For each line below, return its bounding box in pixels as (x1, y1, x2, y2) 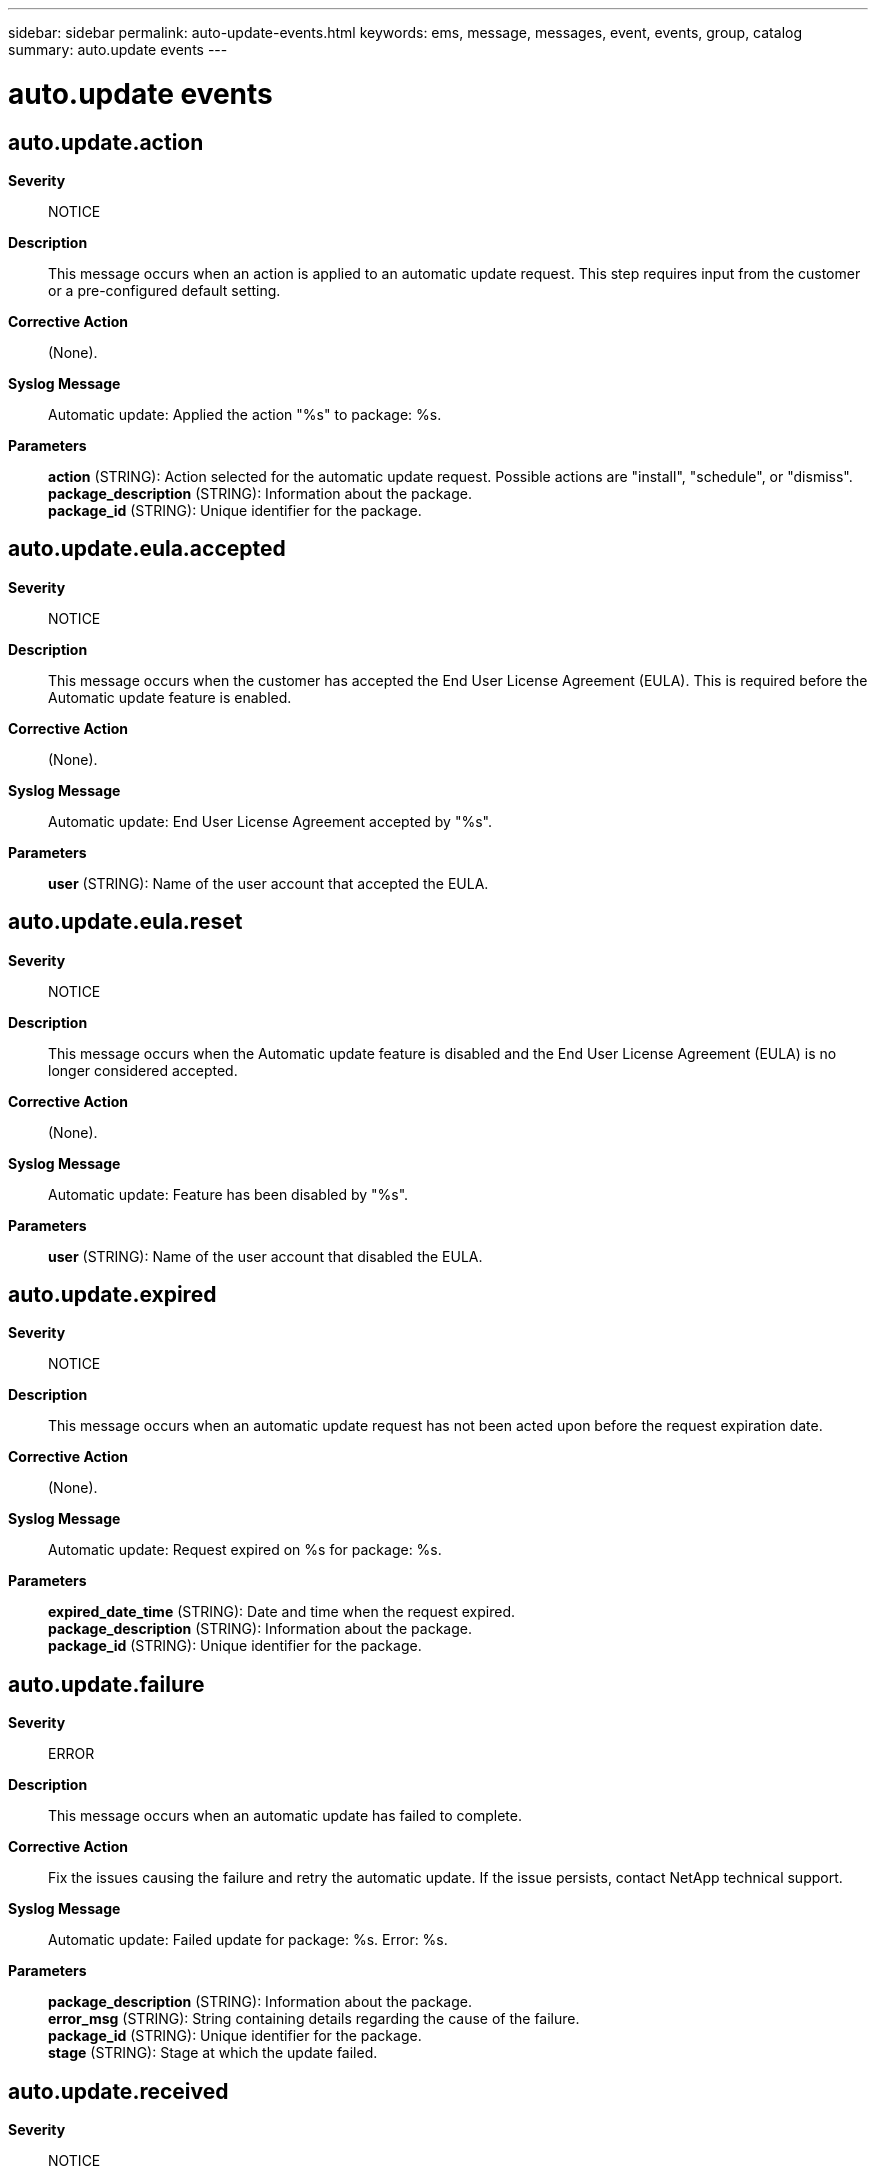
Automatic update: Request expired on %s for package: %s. (48, 1541, 442, 1559)
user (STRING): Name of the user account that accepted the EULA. (48, 874, 489, 892)
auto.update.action (8, 129, 204, 155)
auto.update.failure (8, 1671, 205, 1697)
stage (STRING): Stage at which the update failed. (48, 2044, 378, 2062)
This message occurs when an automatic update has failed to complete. (48, 1807, 523, 1825)
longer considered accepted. (48, 1061, 238, 1079)
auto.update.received (8, 2078, 229, 2104)
